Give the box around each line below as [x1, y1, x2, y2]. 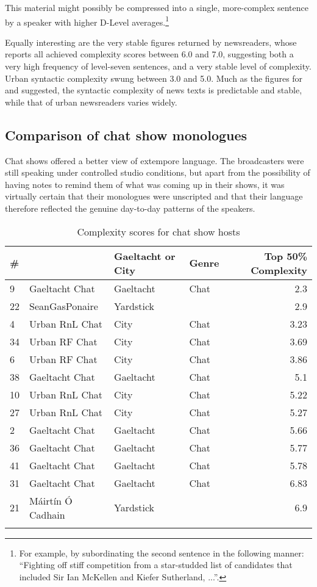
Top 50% [264, 248, 307, 263]
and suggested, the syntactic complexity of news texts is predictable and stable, [5, 84, 302, 96]
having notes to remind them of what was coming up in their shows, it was [5, 178, 285, 190]
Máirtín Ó [29, 493, 73, 508]
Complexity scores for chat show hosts [77, 224, 240, 239]
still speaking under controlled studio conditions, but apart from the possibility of [5, 166, 310, 179]
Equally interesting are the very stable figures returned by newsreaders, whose [5, 35, 297, 48]
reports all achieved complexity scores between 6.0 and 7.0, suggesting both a [5, 48, 294, 60]
